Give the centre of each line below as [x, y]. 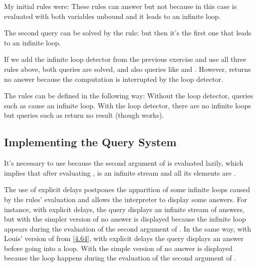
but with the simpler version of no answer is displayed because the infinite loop [125, 219]
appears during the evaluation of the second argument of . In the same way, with [128, 228]
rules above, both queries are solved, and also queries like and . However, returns [128, 69]
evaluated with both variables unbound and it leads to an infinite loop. [113, 16]
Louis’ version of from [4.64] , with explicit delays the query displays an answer [124, 238]
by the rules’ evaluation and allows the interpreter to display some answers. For [126, 199]
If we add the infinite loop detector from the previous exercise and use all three [125, 59]
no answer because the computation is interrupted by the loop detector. [114, 79]
